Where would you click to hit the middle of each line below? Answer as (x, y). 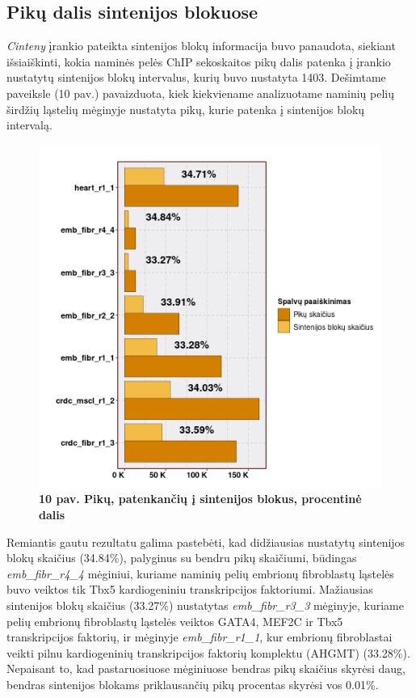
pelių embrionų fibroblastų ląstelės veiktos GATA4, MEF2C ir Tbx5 (175, 621)
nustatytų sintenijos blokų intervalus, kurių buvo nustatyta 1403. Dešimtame (196, 77)
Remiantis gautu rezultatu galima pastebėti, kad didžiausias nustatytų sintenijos (206, 541)
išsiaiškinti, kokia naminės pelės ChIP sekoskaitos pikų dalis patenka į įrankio (199, 61)
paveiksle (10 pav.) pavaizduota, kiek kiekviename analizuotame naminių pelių (200, 93)
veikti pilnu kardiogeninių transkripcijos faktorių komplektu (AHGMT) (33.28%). (208, 652)
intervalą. (29, 125)
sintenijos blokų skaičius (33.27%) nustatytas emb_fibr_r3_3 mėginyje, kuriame (206, 605)
